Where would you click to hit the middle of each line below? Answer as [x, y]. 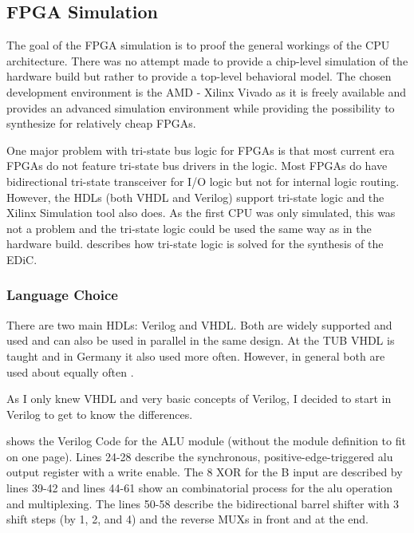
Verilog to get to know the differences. [100, 414]
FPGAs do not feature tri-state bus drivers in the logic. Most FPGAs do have [197, 166]
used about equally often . [70, 371]
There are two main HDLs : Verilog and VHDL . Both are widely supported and [199, 324]
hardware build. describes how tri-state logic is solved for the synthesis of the [195, 244]
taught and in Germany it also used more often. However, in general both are [196, 355]
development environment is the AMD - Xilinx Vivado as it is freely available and [206, 91]
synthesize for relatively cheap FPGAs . [101, 123]
